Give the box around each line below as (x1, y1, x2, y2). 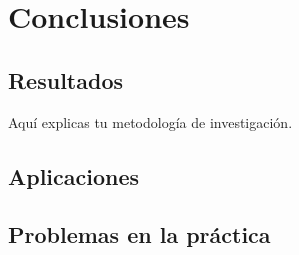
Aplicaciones (8, 160, 140, 191)
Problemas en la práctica (8, 219, 271, 250)
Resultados (8, 64, 123, 95)
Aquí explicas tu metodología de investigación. (8, 111, 293, 132)
